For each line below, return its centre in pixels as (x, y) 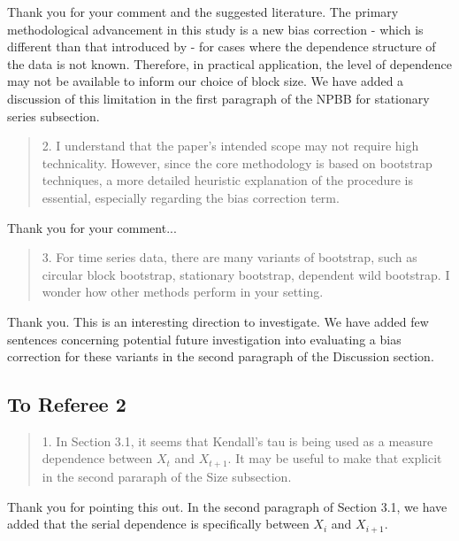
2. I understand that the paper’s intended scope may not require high (230, 146)
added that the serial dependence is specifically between (158, 524)
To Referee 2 (67, 404)
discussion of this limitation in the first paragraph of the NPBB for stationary (218, 98)
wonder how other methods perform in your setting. (183, 292)
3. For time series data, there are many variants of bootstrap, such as (229, 257)
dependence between (97, 458)
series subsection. (54, 116)
